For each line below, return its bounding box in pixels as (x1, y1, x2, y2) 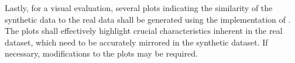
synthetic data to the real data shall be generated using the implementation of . (5, 13, 291, 25)
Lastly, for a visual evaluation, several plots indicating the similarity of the (5, 2, 273, 13)
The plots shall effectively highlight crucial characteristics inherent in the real (5, 24, 283, 37)
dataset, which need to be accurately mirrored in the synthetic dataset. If (5, 36, 268, 48)
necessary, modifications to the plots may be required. (5, 47, 198, 60)
